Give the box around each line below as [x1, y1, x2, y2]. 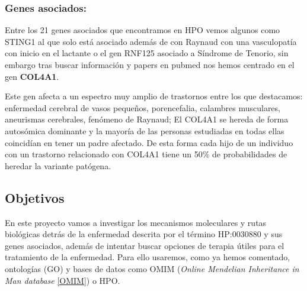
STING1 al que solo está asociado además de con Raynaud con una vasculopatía [5, 35, 297, 47]
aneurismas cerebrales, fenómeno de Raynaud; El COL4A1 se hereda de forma [5, 113, 289, 125]
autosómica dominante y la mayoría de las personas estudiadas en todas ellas [5, 124, 284, 137]
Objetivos [5, 188, 65, 206]
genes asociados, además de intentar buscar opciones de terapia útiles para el [5, 239, 284, 251]
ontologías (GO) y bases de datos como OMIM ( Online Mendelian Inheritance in [5, 262, 299, 274]
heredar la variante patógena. [5, 159, 111, 172]
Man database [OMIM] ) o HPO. [5, 274, 120, 286]
